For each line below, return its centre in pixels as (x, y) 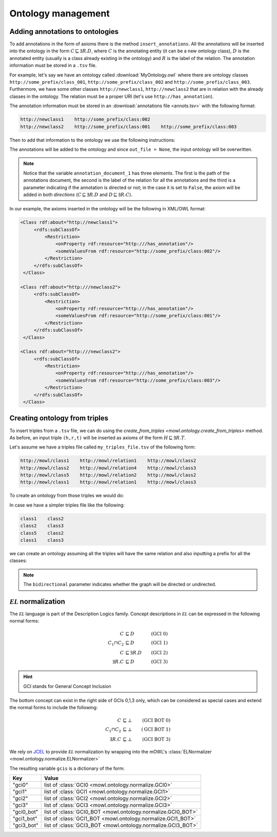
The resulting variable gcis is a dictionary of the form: (67, 768)
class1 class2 (42, 519)
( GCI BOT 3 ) (156, 739)
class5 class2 (42, 533)
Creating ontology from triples (59, 418)
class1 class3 (42, 540)
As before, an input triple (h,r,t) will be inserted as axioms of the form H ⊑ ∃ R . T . (98, 437)
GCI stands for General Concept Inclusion (67, 686)
